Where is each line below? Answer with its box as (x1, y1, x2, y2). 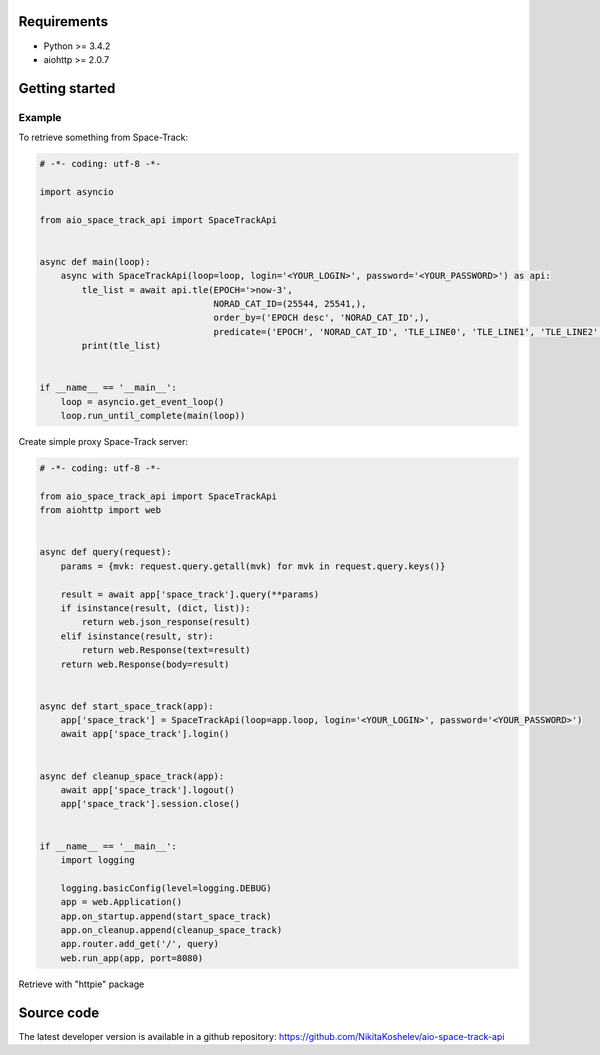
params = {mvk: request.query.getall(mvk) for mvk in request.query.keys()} (60, 560, 446, 572)
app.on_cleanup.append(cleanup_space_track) (60, 924, 283, 935)
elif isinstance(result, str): (60, 630, 214, 642)
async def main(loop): (39, 256, 151, 267)
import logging (60, 854, 135, 865)
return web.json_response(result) (81, 616, 251, 628)
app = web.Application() (60, 896, 183, 908)
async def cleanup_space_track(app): (39, 770, 225, 782)
